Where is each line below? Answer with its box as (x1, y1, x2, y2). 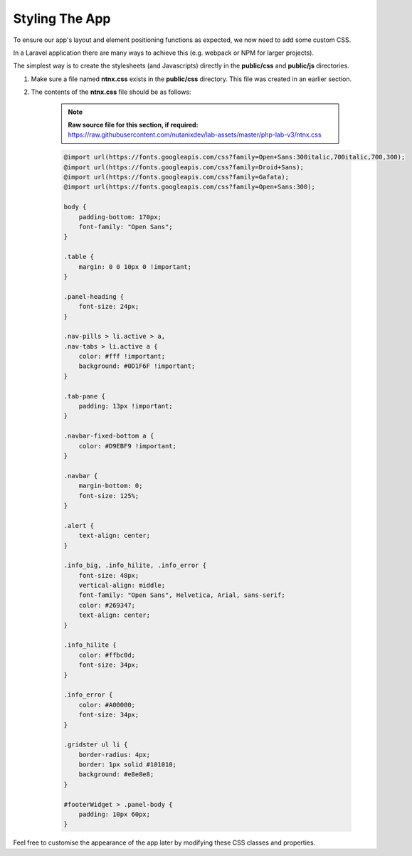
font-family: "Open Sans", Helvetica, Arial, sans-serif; (78, 591, 285, 599)
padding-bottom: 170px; (78, 213, 162, 221)
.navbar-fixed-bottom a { (63, 432, 154, 440)
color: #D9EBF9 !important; (78, 442, 177, 450)
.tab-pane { (63, 392, 106, 400)
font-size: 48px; (78, 571, 139, 579)
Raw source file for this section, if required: (68, 120, 199, 129)
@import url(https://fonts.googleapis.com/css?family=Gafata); (63, 173, 290, 181)
